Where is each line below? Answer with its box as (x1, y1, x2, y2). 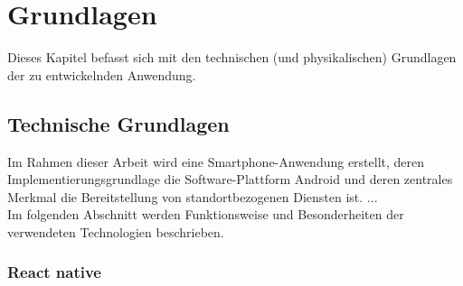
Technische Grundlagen (7, 109, 230, 137)
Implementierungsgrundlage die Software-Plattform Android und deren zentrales (7, 170, 453, 189)
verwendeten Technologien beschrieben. (7, 222, 224, 241)
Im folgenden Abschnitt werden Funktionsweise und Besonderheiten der (7, 205, 404, 224)
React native (7, 261, 101, 283)
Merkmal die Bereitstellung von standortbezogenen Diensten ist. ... (7, 187, 378, 206)
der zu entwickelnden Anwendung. (7, 65, 196, 84)
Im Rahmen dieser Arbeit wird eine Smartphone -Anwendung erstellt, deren (7, 152, 425, 171)
